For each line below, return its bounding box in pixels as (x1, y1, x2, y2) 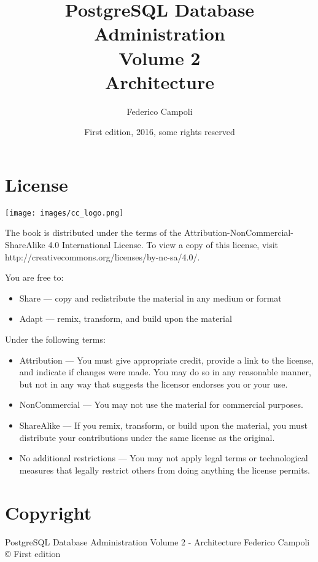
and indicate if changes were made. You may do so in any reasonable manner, (19, 365, 311, 378)
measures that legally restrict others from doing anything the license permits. (19, 463, 310, 476)
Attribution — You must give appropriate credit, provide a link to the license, (19, 353, 314, 366)
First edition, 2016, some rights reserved (84, 125, 235, 138)
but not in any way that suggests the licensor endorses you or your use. (19, 377, 288, 390)
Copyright (5, 499, 92, 525)
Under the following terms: (5, 333, 106, 346)
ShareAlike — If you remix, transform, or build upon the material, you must (19, 419, 308, 431)
